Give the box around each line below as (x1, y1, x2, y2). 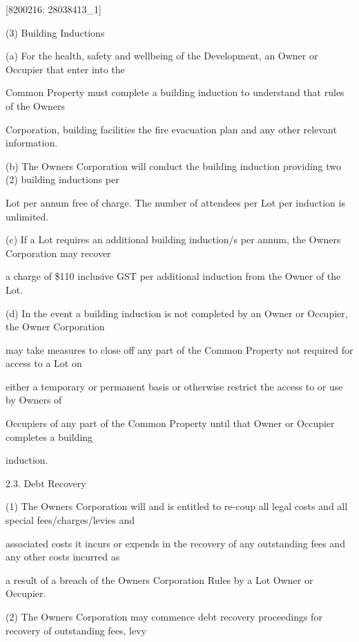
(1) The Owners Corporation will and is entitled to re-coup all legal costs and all (6, 499, 348, 513)
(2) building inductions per (6, 172, 119, 187)
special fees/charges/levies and (6, 513, 135, 527)
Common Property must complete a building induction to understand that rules (6, 85, 345, 100)
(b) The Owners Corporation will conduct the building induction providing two (6, 158, 342, 173)
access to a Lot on (6, 356, 82, 370)
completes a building (6, 429, 93, 444)
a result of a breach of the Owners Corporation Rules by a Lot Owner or (6, 572, 313, 587)
